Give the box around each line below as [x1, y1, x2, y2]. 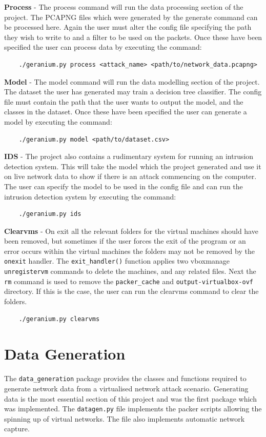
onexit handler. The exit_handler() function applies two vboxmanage [4, 255, 230, 266]
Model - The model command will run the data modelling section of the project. [4, 76, 260, 87]
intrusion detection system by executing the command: [4, 191, 176, 202]
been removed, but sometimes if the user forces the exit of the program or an [4, 235, 246, 246]
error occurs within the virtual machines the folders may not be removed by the [4, 245, 255, 256]
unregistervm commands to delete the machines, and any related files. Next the [4, 266, 256, 276]
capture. [4, 423, 30, 434]
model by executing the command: [4, 116, 112, 127]
